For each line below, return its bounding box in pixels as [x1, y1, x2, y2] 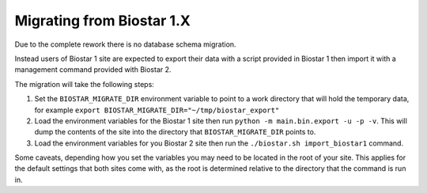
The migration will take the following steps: [14, 79, 154, 89]
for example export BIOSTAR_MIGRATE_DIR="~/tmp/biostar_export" [34, 105, 280, 115]
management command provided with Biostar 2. [14, 65, 172, 74]
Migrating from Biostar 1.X [14, 12, 191, 29]
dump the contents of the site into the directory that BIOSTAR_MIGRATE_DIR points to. [34, 127, 316, 137]
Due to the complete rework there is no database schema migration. [14, 40, 236, 49]
